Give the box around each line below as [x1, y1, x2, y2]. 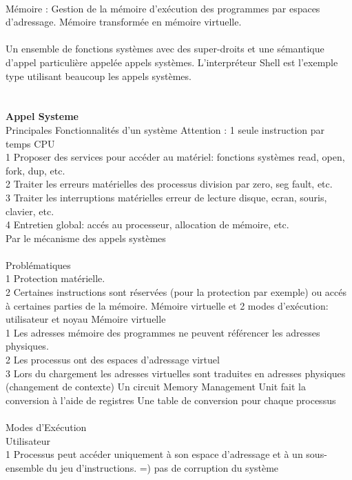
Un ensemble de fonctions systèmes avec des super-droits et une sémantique [6, 41, 324, 56]
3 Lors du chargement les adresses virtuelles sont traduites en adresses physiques [6, 366, 346, 380]
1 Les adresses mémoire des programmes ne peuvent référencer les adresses [6, 325, 320, 339]
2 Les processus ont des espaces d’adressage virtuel [6, 352, 220, 367]
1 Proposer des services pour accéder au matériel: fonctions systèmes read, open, [6, 150, 345, 164]
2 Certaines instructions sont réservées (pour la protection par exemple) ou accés [6, 285, 347, 299]
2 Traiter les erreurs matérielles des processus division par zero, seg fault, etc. [6, 177, 333, 191]
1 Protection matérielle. [6, 271, 105, 286]
